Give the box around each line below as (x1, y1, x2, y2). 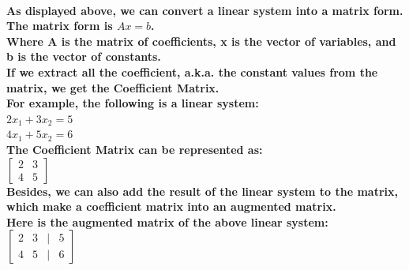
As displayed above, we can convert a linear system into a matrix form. (6, 2, 403, 18)
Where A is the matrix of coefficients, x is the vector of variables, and (6, 32, 396, 49)
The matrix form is (6, 17, 113, 34)
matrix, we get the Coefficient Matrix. (6, 79, 220, 96)
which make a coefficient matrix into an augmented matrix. (6, 198, 336, 215)
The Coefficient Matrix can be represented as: (6, 141, 263, 157)
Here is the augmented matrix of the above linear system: (6, 213, 328, 230)
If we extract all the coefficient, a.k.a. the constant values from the (6, 63, 378, 80)
